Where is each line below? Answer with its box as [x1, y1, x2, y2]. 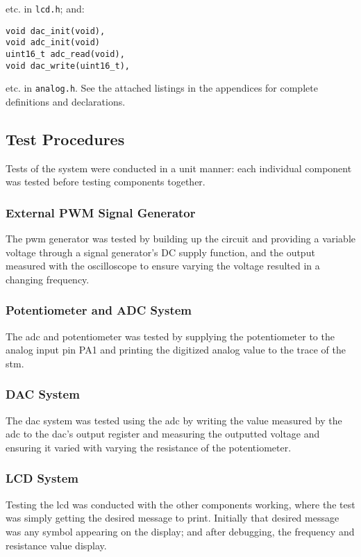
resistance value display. [6, 538, 107, 552]
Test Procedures [6, 128, 125, 149]
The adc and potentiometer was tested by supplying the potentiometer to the [6, 329, 335, 343]
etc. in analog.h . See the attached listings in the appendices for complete [6, 81, 318, 95]
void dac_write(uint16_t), [6, 60, 130, 71]
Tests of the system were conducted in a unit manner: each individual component [6, 160, 352, 175]
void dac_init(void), [6, 26, 106, 36]
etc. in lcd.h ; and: [6, 1, 85, 15]
